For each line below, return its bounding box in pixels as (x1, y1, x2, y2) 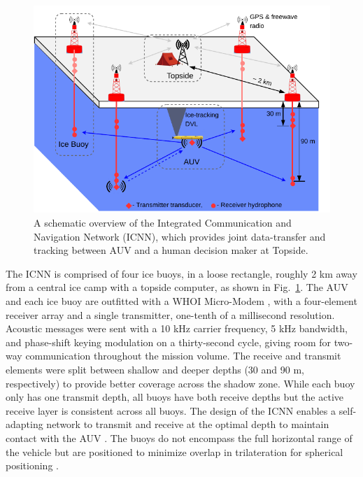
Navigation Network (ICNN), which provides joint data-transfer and (34, 229, 326, 243)
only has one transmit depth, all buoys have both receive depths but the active (6, 390, 343, 404)
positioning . (6, 458, 59, 473)
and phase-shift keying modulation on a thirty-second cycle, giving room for (6, 334, 332, 349)
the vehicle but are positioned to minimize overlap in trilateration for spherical (6, 444, 343, 459)
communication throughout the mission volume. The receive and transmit (25, 348, 341, 363)
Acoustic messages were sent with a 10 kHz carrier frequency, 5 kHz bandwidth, (6, 321, 348, 336)
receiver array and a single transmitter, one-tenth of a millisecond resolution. (6, 307, 335, 322)
